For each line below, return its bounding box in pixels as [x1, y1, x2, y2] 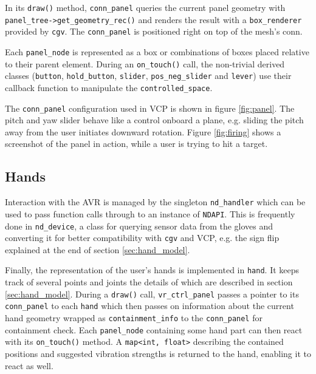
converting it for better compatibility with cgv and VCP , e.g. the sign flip [5, 231, 280, 244]
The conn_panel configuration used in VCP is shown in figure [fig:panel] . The [5, 101, 295, 114]
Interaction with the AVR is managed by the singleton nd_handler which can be [5, 195, 306, 208]
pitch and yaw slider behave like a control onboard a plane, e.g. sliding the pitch [5, 114, 304, 126]
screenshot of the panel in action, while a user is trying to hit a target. [5, 137, 268, 150]
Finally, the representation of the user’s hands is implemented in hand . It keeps [5, 263, 300, 276]
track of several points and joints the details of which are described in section [5, 276, 293, 288]
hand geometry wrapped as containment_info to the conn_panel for [5, 311, 263, 324]
